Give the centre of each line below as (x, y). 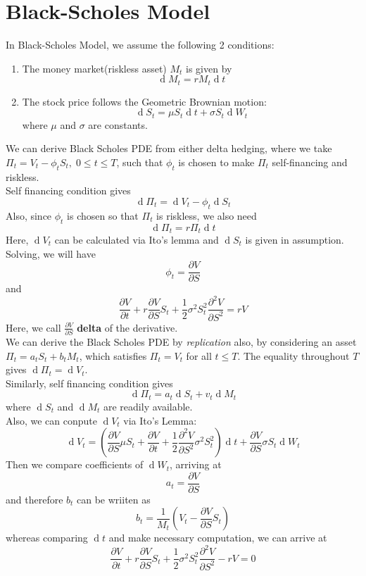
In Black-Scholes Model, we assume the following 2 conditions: (140, 45)
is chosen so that (103, 215)
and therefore (34, 499)
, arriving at (196, 464)
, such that (140, 162)
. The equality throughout (294, 355)
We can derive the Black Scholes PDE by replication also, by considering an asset (181, 342)
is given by (209, 68)
